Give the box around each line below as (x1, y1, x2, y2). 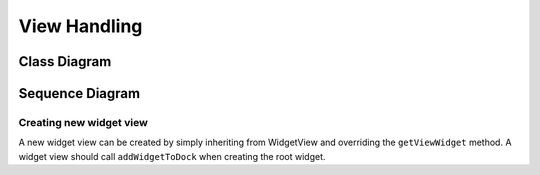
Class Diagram (18, 53, 112, 70)
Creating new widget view (18, 115, 149, 129)
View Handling (18, 15, 143, 37)
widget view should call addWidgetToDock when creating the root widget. (18, 150, 326, 162)
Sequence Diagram (18, 85, 140, 102)
